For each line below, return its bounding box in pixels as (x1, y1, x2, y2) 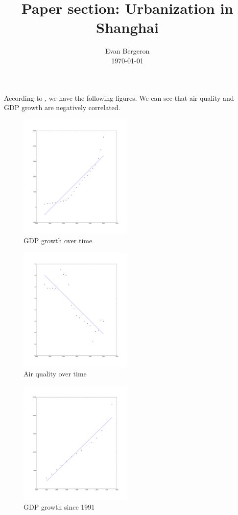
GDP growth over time (24, 235, 93, 246)
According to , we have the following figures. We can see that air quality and (4, 92, 234, 103)
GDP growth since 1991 (24, 502, 95, 512)
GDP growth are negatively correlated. (4, 102, 120, 113)
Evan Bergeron (105, 46, 150, 56)
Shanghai (96, 17, 159, 37)
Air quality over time (24, 369, 87, 379)
